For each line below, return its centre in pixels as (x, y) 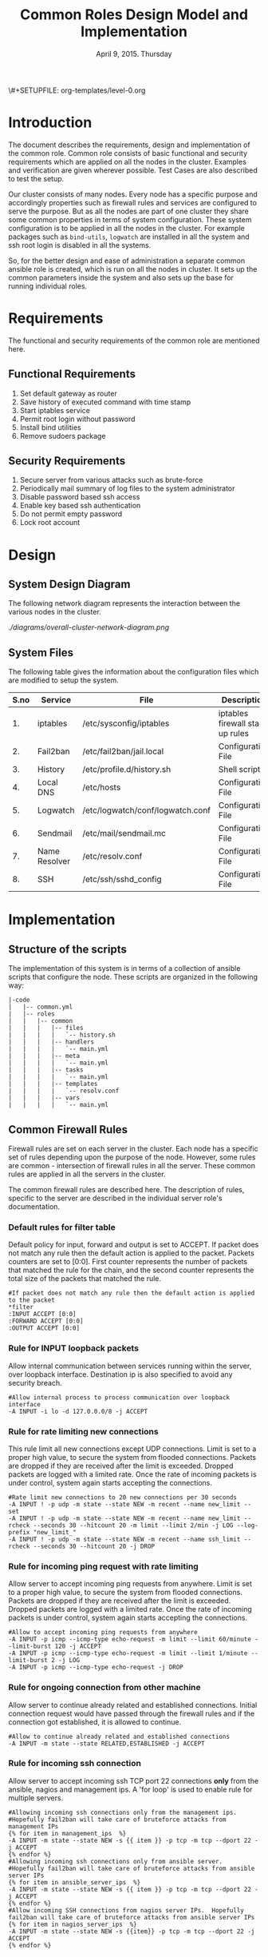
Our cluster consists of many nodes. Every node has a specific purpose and (133, 194)
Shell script (239, 770)
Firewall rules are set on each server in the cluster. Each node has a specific (133, 1149)
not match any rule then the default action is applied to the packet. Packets (132, 1253)
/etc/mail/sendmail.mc (124, 833)
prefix (19, 1532)
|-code (19, 1000)
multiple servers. (36, 1798)
